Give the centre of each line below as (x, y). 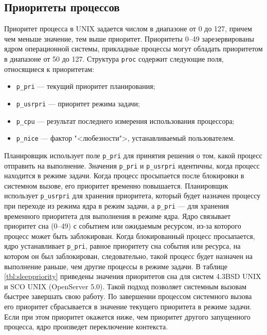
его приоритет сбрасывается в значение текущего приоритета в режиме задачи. (128, 306)
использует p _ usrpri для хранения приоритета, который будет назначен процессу (132, 196)
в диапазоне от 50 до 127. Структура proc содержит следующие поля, (114, 58)
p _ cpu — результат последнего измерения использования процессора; (125, 120)
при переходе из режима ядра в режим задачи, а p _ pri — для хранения (117, 206)
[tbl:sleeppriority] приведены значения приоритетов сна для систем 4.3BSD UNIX (133, 276)
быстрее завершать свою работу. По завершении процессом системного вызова (128, 296)
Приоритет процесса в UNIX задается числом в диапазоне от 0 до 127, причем (128, 29)
